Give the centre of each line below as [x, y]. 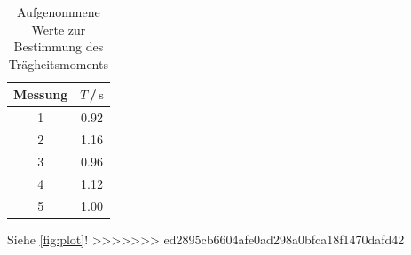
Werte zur [59, 29]
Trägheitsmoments [58, 63]
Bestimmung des [59, 46]
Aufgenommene [59, 12]
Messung [41, 94]
